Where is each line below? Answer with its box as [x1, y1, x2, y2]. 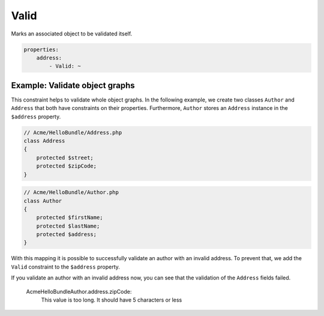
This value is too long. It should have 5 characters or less [41, 296, 182, 303]
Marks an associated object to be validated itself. [11, 30, 133, 37]
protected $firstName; [36, 214, 103, 221]
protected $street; [36, 154, 94, 161]
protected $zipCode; [36, 163, 97, 169]
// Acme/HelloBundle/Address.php [23, 129, 122, 136]
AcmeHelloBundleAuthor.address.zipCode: [26, 288, 132, 295]
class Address [23, 137, 65, 144]
